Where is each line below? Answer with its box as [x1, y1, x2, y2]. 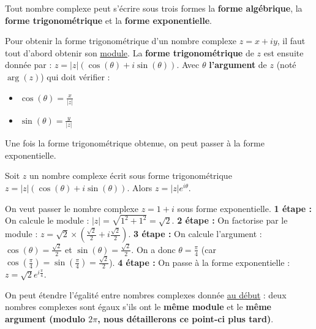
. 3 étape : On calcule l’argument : [128, 227, 262, 240]
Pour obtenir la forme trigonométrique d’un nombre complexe [5, 34, 237, 47]
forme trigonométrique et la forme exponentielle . [5, 13, 212, 26]
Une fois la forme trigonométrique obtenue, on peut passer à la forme [5, 137, 265, 149]
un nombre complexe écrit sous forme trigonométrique [29, 169, 232, 182]
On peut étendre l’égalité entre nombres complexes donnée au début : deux [5, 288, 287, 301]
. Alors [127, 181, 152, 194]
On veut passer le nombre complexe [5, 202, 138, 214]
